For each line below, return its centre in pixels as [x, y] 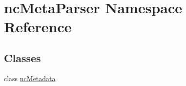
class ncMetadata [30, 78]
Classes [22, 57]
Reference [38, 27]
